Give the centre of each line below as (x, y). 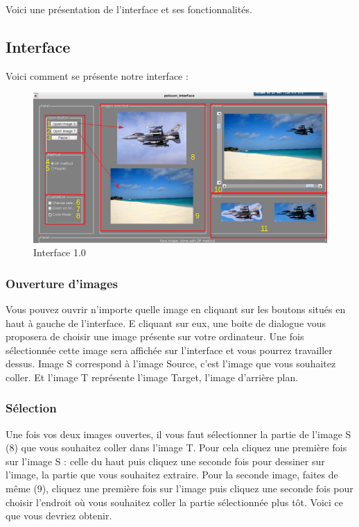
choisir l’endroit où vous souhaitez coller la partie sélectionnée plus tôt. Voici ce (175, 502)
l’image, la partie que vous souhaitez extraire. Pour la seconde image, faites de (172, 475)
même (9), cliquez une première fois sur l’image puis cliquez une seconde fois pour (179, 488)
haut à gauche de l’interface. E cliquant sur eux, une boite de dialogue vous (166, 323)
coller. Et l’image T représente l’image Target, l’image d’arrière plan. (152, 377)
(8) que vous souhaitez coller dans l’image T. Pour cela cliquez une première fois (176, 447)
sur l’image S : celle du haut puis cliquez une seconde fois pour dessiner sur (165, 461)
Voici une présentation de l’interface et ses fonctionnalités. (129, 9)
